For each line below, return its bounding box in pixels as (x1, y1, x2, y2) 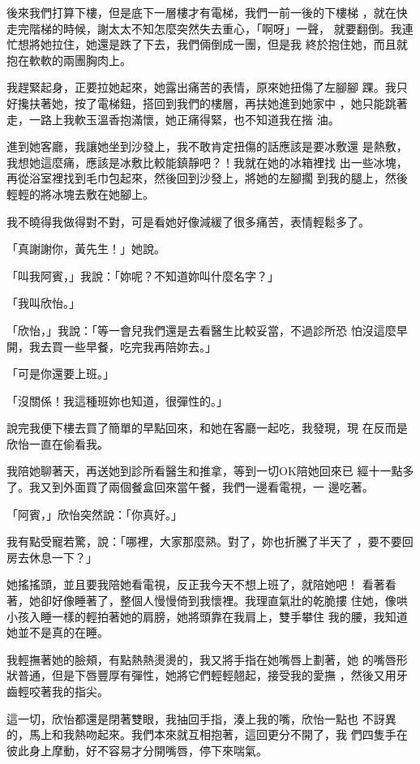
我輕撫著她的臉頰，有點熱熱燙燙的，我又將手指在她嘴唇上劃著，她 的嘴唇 (6, 650, 396, 667)
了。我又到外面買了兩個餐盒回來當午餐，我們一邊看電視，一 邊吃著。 (6, 479, 374, 496)
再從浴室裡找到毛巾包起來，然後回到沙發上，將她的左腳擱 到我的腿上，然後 (6, 170, 408, 187)
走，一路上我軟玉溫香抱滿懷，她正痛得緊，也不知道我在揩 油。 (6, 110, 340, 127)
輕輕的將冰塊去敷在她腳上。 (6, 185, 154, 202)
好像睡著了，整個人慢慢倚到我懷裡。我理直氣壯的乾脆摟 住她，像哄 (51, 592, 408, 609)
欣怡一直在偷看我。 (6, 435, 109, 452)
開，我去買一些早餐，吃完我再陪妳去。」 (6, 337, 216, 354)
